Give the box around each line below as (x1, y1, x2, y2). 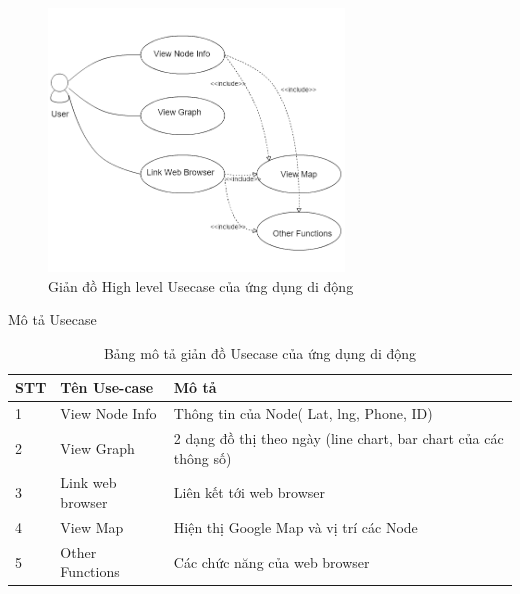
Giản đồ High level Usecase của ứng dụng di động (48, 275, 354, 296)
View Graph (60, 437, 135, 458)
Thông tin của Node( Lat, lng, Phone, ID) (173, 403, 433, 424)
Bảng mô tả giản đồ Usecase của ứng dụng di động (103, 342, 417, 363)
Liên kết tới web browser (173, 482, 326, 503)
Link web (60, 472, 117, 493)
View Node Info (60, 403, 157, 424)
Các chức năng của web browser (173, 551, 370, 572)
